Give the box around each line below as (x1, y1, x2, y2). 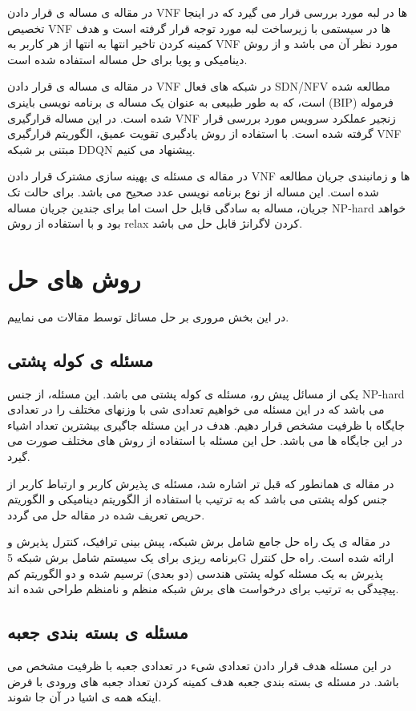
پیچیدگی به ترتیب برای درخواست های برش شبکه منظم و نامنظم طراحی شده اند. (7, 580, 399, 597)
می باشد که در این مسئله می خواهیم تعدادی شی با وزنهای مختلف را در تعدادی (7, 401, 385, 418)
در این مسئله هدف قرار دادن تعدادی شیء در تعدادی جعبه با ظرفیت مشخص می (7, 656, 392, 673)
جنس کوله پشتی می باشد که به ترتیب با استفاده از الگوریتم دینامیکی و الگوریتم (7, 491, 388, 507)
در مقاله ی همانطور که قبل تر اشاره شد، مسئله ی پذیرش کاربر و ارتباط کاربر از (7, 475, 394, 491)
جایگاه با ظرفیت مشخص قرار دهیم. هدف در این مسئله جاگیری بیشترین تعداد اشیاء (7, 416, 406, 433)
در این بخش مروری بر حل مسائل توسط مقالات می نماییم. (7, 308, 289, 325)
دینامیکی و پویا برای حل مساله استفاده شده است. (7, 50, 248, 67)
